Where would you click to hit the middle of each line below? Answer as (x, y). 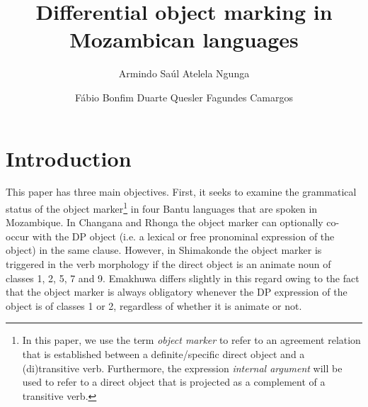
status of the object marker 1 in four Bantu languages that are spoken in (162, 207)
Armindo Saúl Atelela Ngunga (184, 73)
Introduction (69, 158)
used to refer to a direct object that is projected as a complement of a (174, 382)
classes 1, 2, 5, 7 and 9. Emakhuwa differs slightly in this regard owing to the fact (183, 278)
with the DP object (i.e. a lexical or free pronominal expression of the (183, 236)
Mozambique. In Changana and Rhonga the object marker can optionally (165, 222)
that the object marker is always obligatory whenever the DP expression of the (177, 292)
